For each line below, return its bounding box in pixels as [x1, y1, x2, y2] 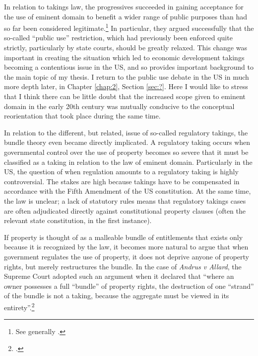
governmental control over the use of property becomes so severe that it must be [4, 146, 249, 157]
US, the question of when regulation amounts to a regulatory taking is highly [4, 166, 239, 177]
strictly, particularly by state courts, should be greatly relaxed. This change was [4, 42, 247, 53]
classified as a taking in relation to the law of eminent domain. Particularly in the [4, 156, 253, 167]
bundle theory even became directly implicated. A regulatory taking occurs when [4, 137, 251, 147]
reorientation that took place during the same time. [4, 111, 161, 121]
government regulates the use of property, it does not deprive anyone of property [4, 251, 250, 261]
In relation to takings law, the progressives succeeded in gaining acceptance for [4, 1, 244, 11]
